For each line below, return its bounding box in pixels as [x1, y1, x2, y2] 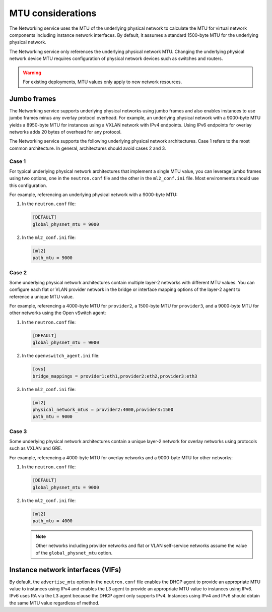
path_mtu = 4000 [32, 518, 73, 524]
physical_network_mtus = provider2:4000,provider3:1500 [32, 406, 174, 412]
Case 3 [9, 427, 27, 435]
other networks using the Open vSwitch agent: [9, 310, 106, 316]
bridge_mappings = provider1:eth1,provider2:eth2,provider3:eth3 [32, 373, 197, 379]
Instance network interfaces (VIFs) [9, 565, 121, 574]
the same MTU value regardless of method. [9, 600, 100, 606]
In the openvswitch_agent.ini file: [22, 353, 100, 359]
